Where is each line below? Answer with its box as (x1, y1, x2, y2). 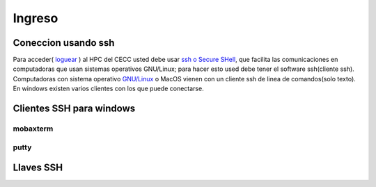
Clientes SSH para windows (13, 103, 136, 115)
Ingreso (13, 10, 58, 26)
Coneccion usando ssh (13, 37, 115, 49)
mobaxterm (13, 124, 54, 133)
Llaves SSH (13, 162, 63, 174)
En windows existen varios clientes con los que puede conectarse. (13, 84, 205, 93)
